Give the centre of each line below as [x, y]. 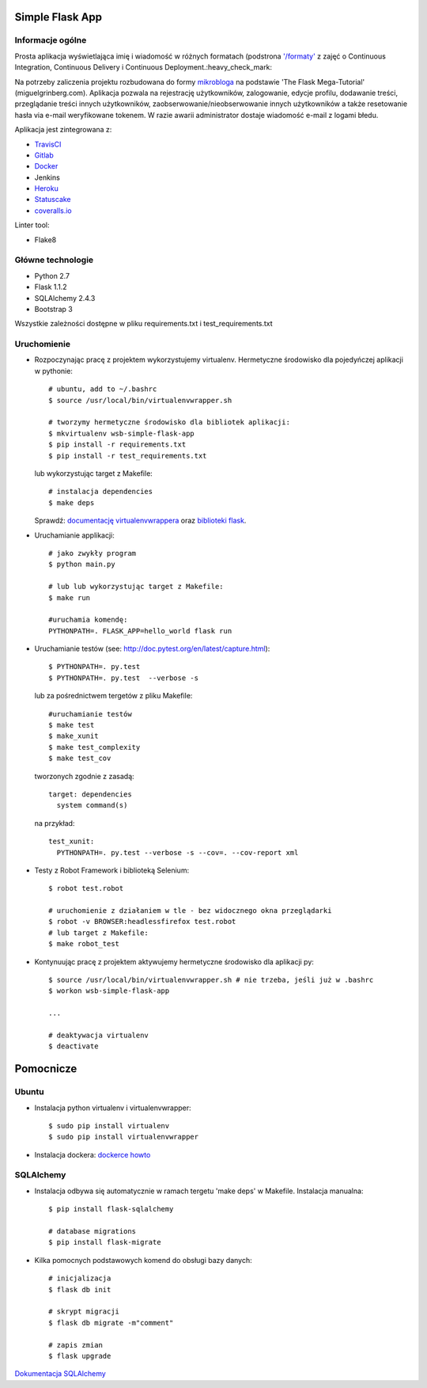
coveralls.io [53, 211]
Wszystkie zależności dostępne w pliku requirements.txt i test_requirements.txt [144, 324]
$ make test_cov [80, 759]
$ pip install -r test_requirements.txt [128, 456]
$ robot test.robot [86, 888]
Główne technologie [54, 260]
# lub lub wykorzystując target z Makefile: [136, 587]
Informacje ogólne [51, 40]
